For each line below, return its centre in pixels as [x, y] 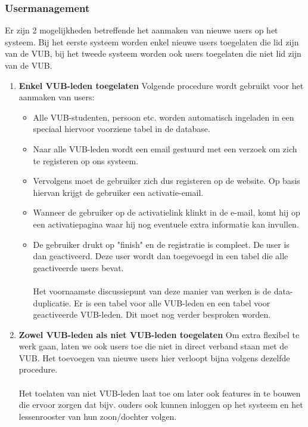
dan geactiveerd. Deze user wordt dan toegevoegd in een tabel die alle [161, 256]
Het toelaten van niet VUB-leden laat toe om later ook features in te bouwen [160, 393]
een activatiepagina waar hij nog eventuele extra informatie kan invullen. [166, 224]
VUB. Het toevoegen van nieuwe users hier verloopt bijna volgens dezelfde [154, 357]
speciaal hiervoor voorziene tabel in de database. [122, 129]
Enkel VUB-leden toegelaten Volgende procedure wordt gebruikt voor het [161, 85]
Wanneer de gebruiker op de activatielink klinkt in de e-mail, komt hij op [167, 212]
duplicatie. [52, 302]
